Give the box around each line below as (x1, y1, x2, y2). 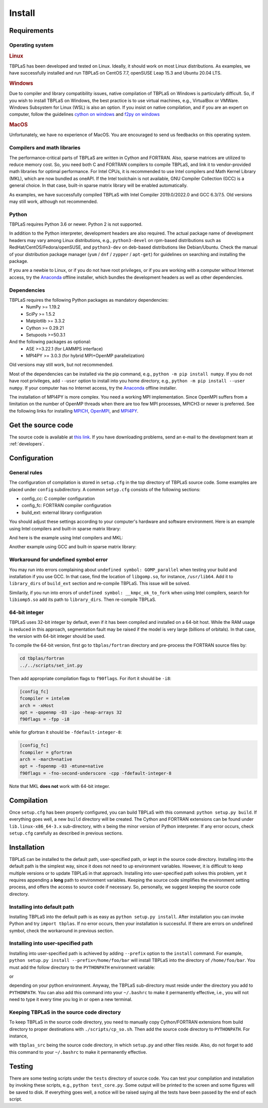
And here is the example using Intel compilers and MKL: (9, 534, 124, 540)
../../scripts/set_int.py (19, 663, 83, 668)
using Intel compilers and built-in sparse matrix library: (9, 525, 121, 531)
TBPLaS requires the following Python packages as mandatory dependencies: (9, 297, 169, 303)
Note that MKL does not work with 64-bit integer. (9, 783, 110, 789)
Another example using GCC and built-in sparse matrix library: (9, 544, 136, 550)
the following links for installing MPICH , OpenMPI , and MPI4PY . (9, 408, 138, 414)
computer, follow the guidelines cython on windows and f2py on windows (9, 111, 160, 117)
